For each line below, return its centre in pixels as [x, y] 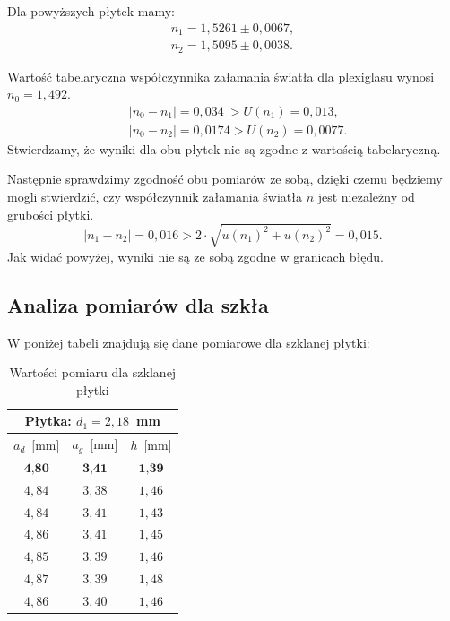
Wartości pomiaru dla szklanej [93, 372]
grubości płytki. [51, 214]
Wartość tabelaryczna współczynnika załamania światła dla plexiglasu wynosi [221, 76]
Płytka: [48, 421]
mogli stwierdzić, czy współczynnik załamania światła [155, 196]
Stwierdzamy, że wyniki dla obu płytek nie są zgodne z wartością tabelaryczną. [224, 148]
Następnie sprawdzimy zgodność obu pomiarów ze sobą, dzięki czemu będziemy [225, 179]
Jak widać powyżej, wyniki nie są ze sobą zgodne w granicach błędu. [196, 256]
